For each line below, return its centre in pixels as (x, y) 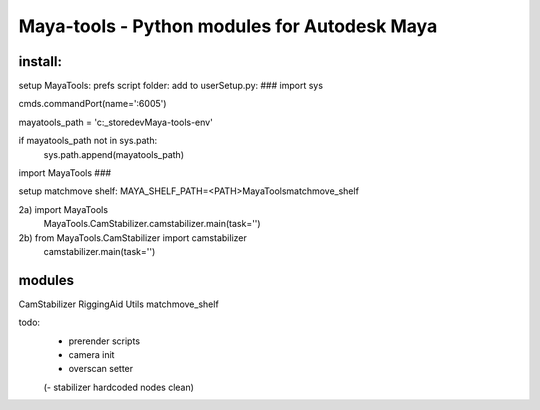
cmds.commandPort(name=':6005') (92, 104)
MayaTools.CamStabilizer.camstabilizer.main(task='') (152, 224)
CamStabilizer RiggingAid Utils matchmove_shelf (118, 304)
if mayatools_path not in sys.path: (88, 141)
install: (40, 61)
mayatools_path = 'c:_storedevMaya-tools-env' (116, 122)
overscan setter (101, 369)
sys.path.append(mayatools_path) (114, 154)
